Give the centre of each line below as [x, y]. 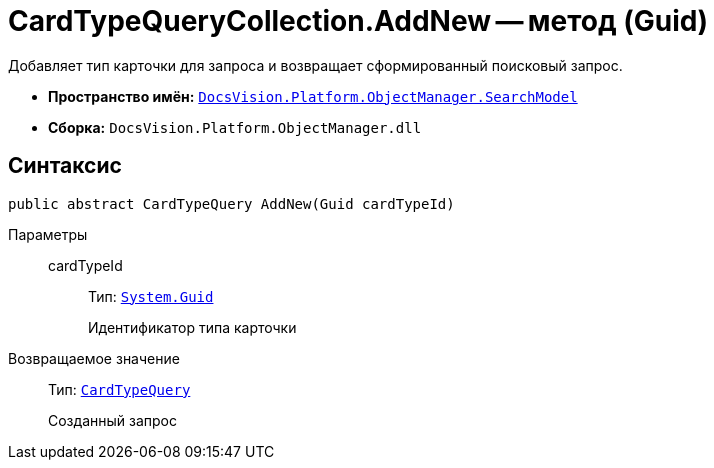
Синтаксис [65, 166]
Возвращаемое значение [94, 358]
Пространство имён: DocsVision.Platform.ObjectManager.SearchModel [313, 96]
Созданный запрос [112, 420]
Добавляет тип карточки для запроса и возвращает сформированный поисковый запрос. [315, 65]
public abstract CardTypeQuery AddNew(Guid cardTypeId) [231, 203]
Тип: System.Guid [151, 296]
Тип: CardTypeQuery [119, 389]
